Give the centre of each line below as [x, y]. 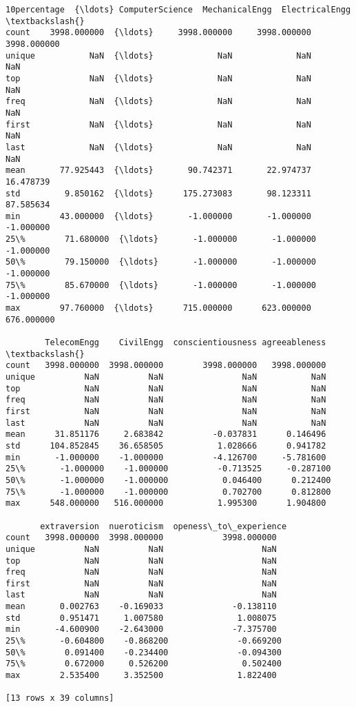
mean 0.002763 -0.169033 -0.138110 [141, 607]
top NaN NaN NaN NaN [166, 388]
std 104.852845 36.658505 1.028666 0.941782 [166, 445]
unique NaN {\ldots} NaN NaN [158, 55]
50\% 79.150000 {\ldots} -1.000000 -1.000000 [161, 262]
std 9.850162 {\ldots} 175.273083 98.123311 [158, 193]
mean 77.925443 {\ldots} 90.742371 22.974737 [158, 171]
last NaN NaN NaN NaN [166, 423]
